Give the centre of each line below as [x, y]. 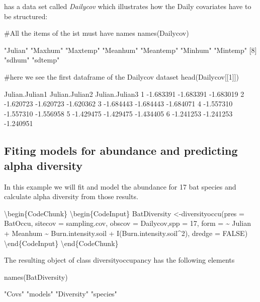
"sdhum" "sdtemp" [32, 60]
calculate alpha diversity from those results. [71, 196]
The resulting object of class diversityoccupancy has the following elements [119, 260]
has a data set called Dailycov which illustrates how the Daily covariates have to [128, 6]
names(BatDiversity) [36, 277]
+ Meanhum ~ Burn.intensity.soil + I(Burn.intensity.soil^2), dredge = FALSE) [126, 233]
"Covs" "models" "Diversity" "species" [61, 294]
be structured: [26, 16]
